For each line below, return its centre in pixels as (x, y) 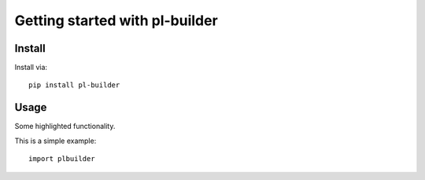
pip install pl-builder (74, 85)
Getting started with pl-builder (116, 20)
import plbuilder (62, 159)
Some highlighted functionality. (65, 127)
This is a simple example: (55, 141)
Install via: (31, 68)
